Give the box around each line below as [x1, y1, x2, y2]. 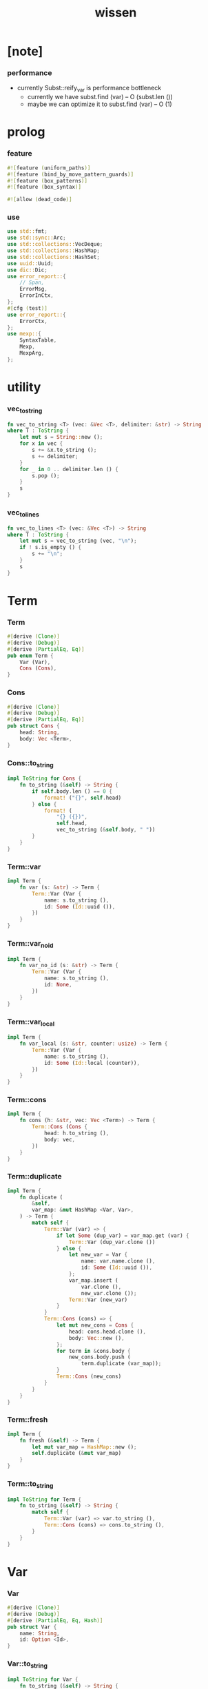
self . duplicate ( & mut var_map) [32, 1450, 122, 1457]
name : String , [19, 1630, 60, 1637]
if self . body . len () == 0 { [32, 787, 112, 795]
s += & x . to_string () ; [32, 446, 97, 454]
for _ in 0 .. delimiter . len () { [19, 466, 118, 473]
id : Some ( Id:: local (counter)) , [43, 1059, 140, 1066]
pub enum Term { [7, 652, 54, 659]
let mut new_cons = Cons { [56, 1322, 134, 1329]
